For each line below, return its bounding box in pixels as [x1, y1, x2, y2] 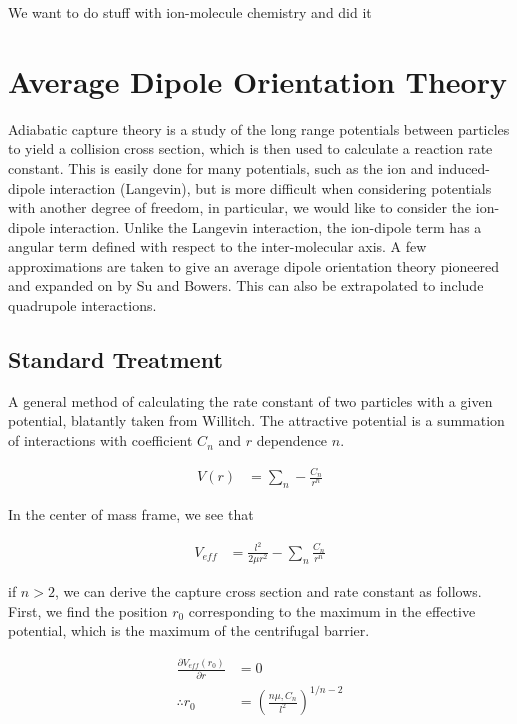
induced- [437, 157, 491, 178]
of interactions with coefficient [8, 430, 193, 451]
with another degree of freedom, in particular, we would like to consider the [8, 197, 472, 218]
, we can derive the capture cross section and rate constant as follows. [54, 581, 482, 602]
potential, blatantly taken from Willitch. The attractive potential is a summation [8, 410, 505, 431]
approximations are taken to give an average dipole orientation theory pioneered [8, 255, 500, 276]
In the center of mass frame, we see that [8, 504, 254, 525]
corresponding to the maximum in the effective [188, 600, 476, 621]
